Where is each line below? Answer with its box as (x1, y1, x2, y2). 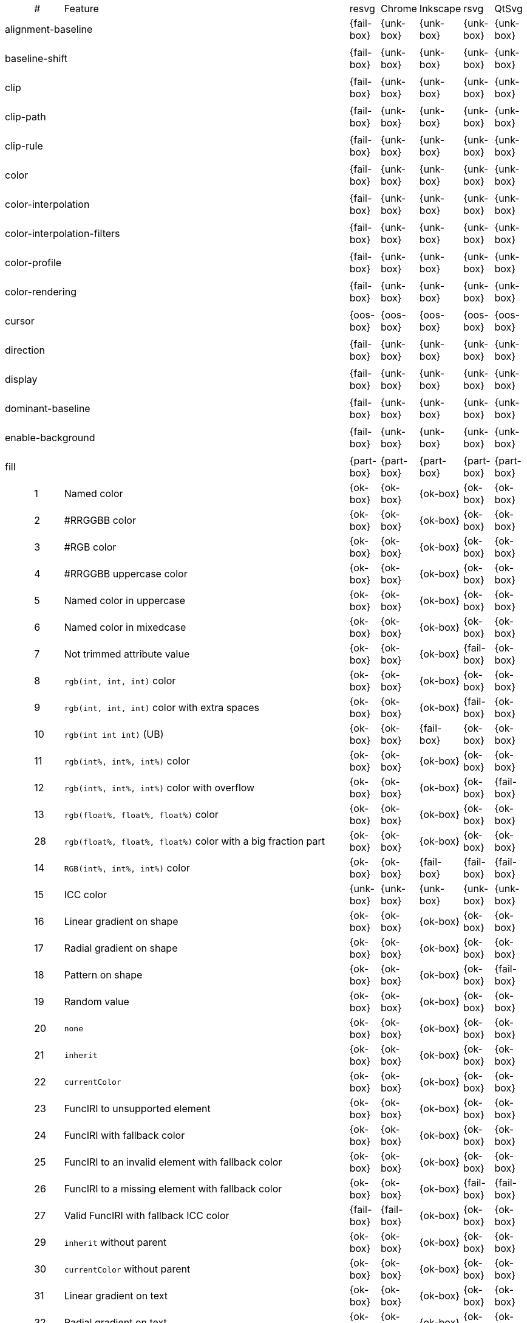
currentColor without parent (64, 1263, 191, 1275)
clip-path (5, 111, 46, 123)
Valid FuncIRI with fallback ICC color (64, 1209, 229, 1222)
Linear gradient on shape (64, 915, 178, 927)
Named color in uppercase (64, 594, 186, 607)
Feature (64, 2, 99, 15)
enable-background (5, 431, 95, 444)
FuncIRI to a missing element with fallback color (64, 1183, 282, 1195)
